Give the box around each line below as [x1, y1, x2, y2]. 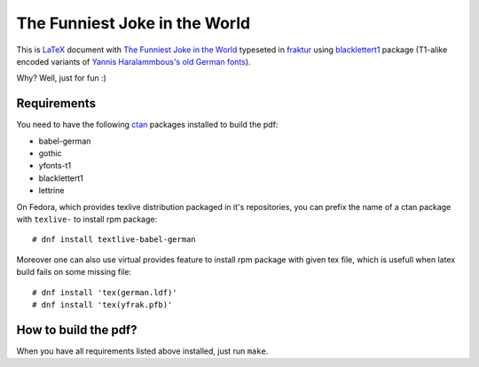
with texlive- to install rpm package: [16, 214, 158, 224]
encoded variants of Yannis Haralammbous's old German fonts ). [16, 56, 252, 66]
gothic [38, 148, 62, 159]
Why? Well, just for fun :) [16, 73, 106, 83]
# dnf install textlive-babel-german [32, 235, 197, 245]
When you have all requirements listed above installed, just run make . [16, 346, 269, 356]
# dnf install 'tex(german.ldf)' [32, 287, 177, 297]
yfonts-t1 [38, 160, 72, 171]
